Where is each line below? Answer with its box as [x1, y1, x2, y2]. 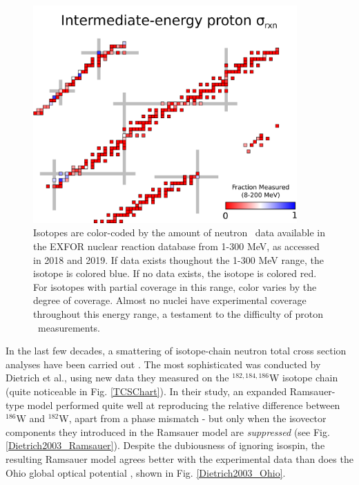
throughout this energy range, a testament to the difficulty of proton [33, 307, 323, 321]
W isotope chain [269, 370, 338, 385]
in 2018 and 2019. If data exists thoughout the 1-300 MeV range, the [33, 252, 324, 267]
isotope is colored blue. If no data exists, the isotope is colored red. [33, 266, 317, 280]
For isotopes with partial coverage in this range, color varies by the [33, 279, 317, 294]
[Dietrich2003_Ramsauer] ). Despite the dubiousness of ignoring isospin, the [6, 438, 325, 453]
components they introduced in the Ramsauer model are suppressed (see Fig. [6, 424, 330, 439]
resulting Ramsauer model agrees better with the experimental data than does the [6, 451, 353, 466]
